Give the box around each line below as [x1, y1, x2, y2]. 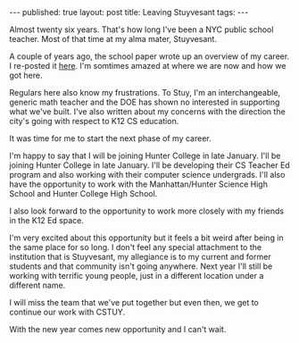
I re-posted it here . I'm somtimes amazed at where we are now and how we [9, 61, 287, 71]
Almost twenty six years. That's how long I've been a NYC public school [9, 24, 274, 35]
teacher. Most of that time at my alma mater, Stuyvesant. [9, 34, 217, 44]
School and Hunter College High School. [9, 188, 158, 198]
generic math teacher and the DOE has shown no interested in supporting [9, 96, 280, 107]
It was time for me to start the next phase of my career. [9, 133, 212, 144]
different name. [9, 280, 66, 290]
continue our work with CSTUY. [9, 306, 126, 317]
